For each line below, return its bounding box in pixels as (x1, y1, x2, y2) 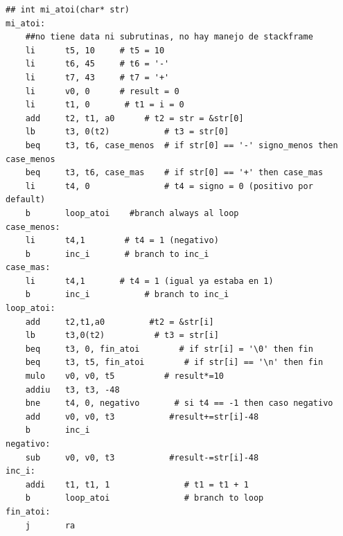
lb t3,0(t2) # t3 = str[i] (25, 330, 219, 341)
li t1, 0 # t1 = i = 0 (25, 100, 184, 110)
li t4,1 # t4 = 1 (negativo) (25, 235, 219, 246)
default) (6, 195, 46, 205)
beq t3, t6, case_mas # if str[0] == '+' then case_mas (25, 168, 324, 178)
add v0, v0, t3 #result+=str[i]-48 (25, 411, 259, 422)
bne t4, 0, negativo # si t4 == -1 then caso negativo (25, 398, 333, 409)
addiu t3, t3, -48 (25, 384, 120, 395)
